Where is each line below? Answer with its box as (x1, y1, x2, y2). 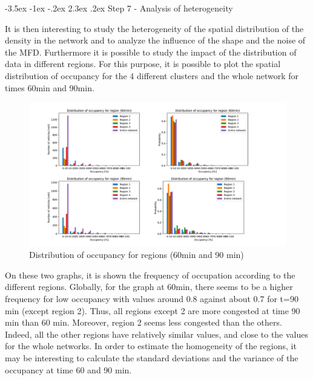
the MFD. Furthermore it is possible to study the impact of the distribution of (5, 45, 297, 58)
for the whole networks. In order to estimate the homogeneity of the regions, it (5, 340, 297, 352)
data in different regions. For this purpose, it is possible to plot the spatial (5, 57, 281, 70)
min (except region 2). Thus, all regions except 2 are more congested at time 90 (5, 304, 300, 317)
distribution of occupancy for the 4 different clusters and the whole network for (5, 69, 299, 82)
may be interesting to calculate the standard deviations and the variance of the (5, 352, 298, 364)
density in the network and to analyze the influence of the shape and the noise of (5, 34, 306, 47)
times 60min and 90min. (5, 81, 94, 94)
